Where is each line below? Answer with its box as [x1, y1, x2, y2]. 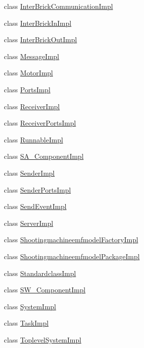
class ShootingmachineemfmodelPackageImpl [4, 251, 140, 261]
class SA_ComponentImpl [4, 151, 84, 161]
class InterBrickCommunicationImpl [4, 1, 113, 11]
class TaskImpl [4, 318, 49, 328]
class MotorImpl [4, 68, 53, 78]
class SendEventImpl [4, 201, 67, 211]
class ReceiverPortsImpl [4, 118, 76, 128]
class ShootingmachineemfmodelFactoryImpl [4, 234, 139, 245]
